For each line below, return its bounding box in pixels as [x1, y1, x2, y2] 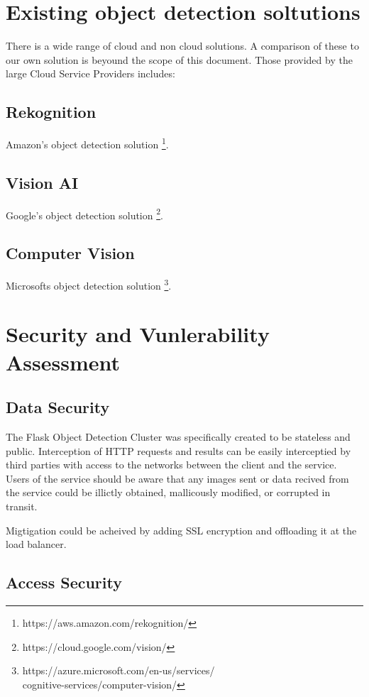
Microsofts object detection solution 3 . [6, 276, 172, 292]
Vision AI [6, 171, 79, 193]
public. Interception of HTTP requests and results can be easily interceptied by [6, 443, 351, 458]
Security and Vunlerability [6, 319, 270, 348]
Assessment [6, 347, 121, 376]
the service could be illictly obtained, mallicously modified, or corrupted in [6, 485, 331, 500]
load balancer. [6, 537, 67, 551]
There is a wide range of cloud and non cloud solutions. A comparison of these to [6, 38, 359, 53]
